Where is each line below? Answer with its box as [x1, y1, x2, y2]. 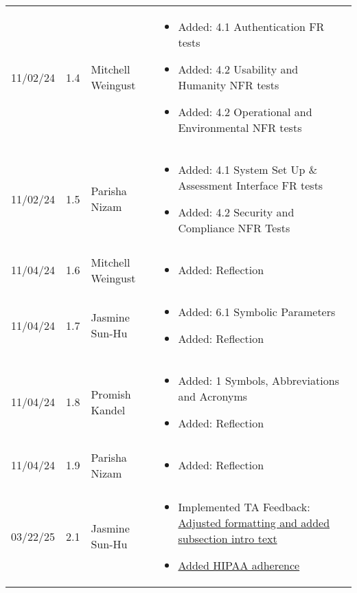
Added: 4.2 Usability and [178, 61, 299, 77]
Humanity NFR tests [178, 77, 279, 93]
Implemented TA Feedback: [178, 499, 310, 515]
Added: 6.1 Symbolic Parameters [178, 304, 336, 320]
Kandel [91, 401, 126, 418]
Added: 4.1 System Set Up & [178, 161, 318, 177]
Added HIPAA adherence [178, 557, 300, 573]
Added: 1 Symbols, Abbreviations [178, 372, 339, 388]
